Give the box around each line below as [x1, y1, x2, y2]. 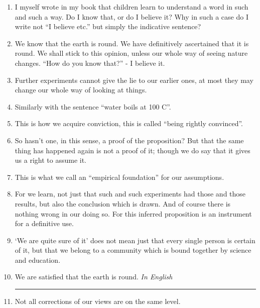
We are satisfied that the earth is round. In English [15, 271, 173, 282]
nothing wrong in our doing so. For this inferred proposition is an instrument [15, 208, 252, 219]
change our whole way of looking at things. [15, 84, 147, 95]
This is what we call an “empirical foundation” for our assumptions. [15, 171, 224, 182]
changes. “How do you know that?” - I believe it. [15, 57, 165, 68]
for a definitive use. [15, 218, 74, 229]
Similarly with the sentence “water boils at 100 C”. [15, 101, 171, 112]
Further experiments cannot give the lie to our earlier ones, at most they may [15, 74, 253, 85]
